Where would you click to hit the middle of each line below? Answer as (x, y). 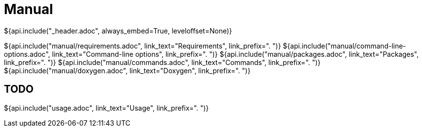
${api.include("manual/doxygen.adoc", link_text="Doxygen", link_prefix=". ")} (127, 70)
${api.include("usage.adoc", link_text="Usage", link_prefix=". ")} (106, 108)
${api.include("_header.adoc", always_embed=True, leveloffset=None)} (118, 31)
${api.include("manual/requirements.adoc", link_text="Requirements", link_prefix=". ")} (142, 46)
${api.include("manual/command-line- (344, 46)
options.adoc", (27, 54)
